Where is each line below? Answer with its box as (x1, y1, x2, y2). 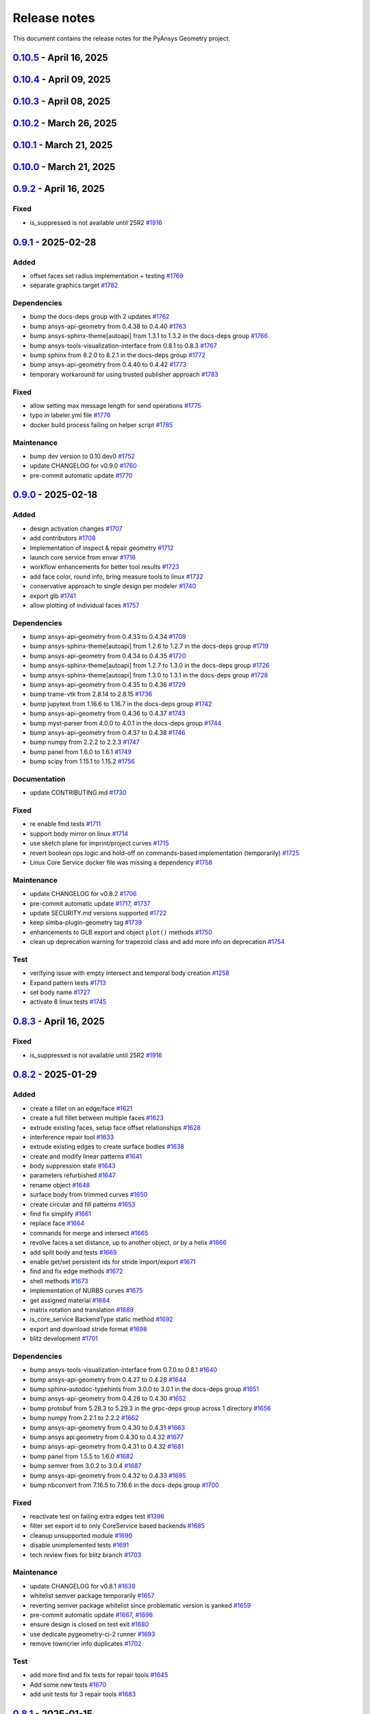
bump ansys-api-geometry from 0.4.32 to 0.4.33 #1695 (29, 1471, 186, 1480)
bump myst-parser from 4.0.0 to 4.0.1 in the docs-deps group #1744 (29, 719, 222, 727)
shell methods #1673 (29, 1277, 88, 1285)
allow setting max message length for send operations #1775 (29, 401, 201, 409)
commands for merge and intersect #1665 (29, 1229, 149, 1237)
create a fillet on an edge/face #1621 (29, 1104, 133, 1112)
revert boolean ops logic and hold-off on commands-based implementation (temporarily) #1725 (29, 849, 299, 857)
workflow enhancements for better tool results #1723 (29, 563, 180, 571)
